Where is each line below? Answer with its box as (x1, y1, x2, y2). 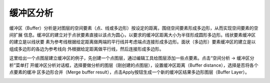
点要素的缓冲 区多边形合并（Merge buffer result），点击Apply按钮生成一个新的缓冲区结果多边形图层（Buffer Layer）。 (9, 69, 250, 75)
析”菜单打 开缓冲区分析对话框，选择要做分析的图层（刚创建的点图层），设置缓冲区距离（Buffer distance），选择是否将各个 (9, 62, 258, 68)
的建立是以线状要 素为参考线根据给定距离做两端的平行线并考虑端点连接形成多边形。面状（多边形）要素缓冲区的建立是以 (9, 39, 256, 45)
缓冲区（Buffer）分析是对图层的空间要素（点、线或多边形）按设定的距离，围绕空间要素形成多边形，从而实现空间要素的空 (9, 25, 258, 31)
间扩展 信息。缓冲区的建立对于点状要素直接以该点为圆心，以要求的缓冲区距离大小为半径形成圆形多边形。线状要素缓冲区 (9, 31, 256, 37)
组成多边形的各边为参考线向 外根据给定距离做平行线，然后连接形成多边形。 (9, 45, 164, 52)
